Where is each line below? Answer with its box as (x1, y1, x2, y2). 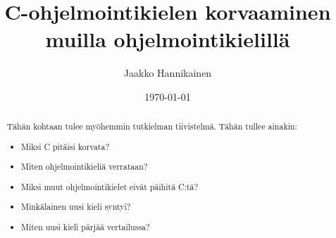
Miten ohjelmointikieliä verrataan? (21, 161, 148, 173)
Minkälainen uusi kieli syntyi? (21, 201, 131, 213)
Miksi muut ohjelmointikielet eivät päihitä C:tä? (21, 180, 199, 192)
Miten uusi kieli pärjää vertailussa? (21, 221, 150, 233)
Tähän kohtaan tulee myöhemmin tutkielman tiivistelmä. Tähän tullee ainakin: (6, 120, 297, 132)
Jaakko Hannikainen (123, 65, 212, 80)
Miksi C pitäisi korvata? (21, 140, 110, 152)
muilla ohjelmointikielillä (45, 25, 290, 54)
